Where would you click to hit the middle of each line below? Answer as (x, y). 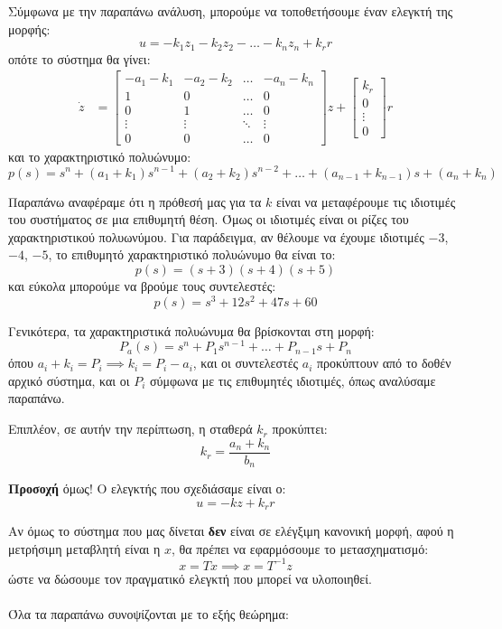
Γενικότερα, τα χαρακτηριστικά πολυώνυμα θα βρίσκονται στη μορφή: (191, 330)
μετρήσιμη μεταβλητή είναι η (84, 548)
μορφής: (29, 28)
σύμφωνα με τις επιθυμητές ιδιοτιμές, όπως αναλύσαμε (293, 380)
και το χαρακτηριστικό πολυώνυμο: (100, 156)
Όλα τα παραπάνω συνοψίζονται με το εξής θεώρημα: (149, 614)
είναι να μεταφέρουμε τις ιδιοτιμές (366, 201)
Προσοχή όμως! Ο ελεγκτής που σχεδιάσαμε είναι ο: (147, 488)
